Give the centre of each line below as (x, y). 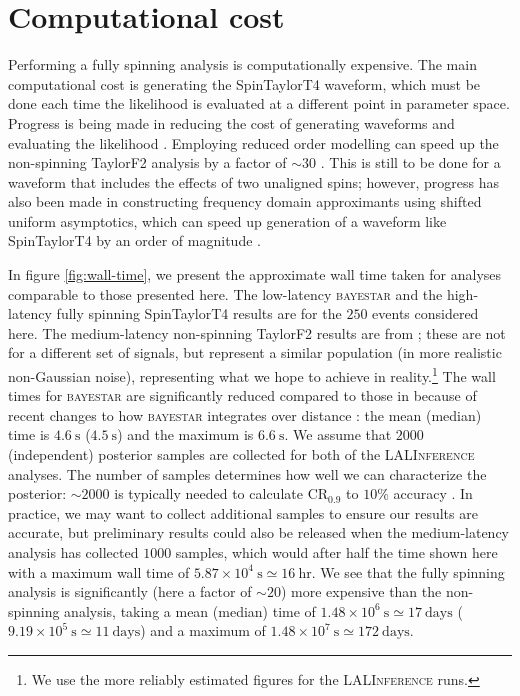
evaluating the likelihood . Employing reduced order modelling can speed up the (253, 142)
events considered (425, 313)
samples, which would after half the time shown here (336, 552)
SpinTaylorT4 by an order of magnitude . (134, 240)
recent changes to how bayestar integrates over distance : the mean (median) (245, 414)
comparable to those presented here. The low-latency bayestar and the (225, 293)
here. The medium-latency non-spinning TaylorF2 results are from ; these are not (257, 332)
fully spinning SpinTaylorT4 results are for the (199, 313)
